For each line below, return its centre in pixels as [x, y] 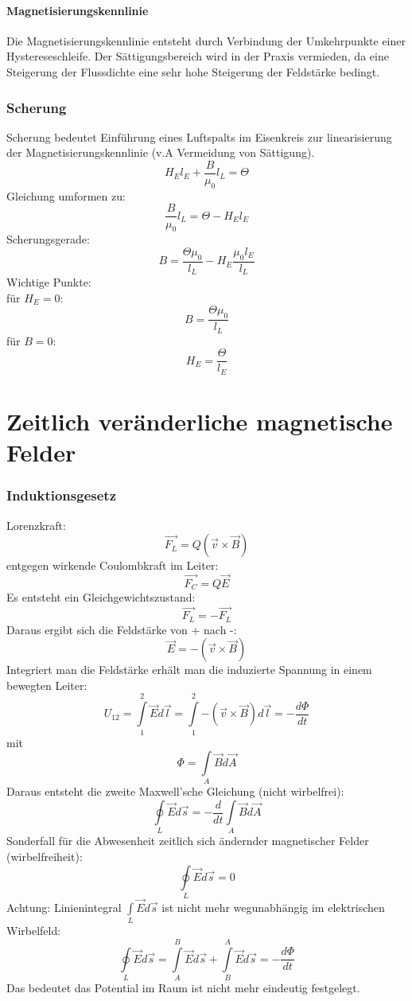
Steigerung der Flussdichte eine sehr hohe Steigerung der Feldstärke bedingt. [193, 71]
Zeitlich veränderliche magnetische [200, 421]
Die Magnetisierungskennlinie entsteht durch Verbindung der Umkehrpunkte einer [206, 40]
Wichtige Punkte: [49, 282]
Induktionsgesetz [61, 495]
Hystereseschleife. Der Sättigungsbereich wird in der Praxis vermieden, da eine [198, 56]
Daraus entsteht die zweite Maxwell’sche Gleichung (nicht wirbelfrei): [175, 791]
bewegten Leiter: [47, 685]
